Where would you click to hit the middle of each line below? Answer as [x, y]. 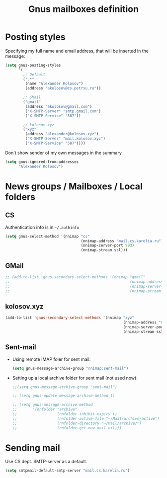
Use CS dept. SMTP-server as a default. [46, 462]
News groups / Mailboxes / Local [74, 186]
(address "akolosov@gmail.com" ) [59, 106]
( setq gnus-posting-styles [33, 65]
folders [20, 197]
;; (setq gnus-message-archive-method [52, 405]
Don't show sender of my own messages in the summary [63, 153]
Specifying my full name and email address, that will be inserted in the [77, 51]
